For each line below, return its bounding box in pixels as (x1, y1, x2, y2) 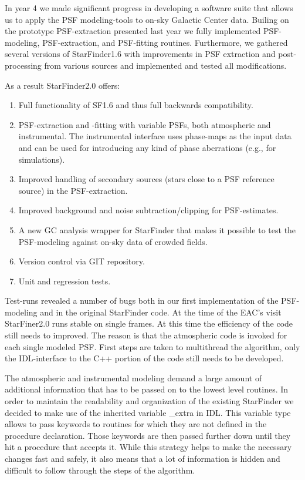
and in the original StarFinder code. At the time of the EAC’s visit (40, 306, 282, 318)
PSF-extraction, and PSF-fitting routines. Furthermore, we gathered (42, 36, 288, 48)
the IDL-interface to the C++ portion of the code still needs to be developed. (5, 352, 284, 364)
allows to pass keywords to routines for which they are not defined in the (5, 418, 267, 430)
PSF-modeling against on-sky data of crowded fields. (18, 235, 208, 247)
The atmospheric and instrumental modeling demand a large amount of (5, 371, 262, 384)
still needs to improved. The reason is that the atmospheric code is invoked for (5, 329, 287, 341)
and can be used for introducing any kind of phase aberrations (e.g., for (18, 141, 276, 153)
